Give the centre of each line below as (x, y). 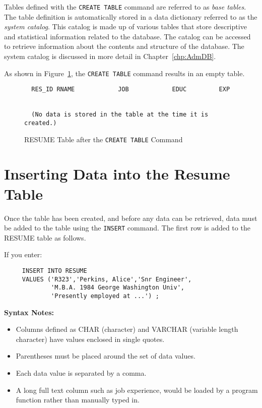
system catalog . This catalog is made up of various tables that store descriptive (125, 26)
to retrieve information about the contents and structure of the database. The (124, 46)
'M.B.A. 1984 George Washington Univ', (118, 288)
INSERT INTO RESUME (54, 271)
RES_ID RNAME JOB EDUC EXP (131, 90)
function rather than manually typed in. (78, 400)
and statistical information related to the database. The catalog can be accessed (127, 36)
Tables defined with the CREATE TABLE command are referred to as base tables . (125, 7)
